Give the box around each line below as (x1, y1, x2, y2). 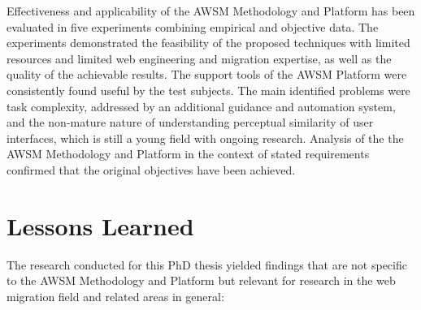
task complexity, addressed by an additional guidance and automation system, (7, 97, 396, 114)
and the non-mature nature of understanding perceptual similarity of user (7, 114, 374, 131)
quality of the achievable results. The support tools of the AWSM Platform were (7, 66, 407, 83)
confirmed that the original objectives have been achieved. (7, 161, 296, 178)
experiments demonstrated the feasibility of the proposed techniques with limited (7, 34, 410, 51)
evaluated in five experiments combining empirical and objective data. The (7, 18, 379, 35)
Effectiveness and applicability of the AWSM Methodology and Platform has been (7, 2, 415, 19)
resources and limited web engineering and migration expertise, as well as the (7, 50, 392, 67)
